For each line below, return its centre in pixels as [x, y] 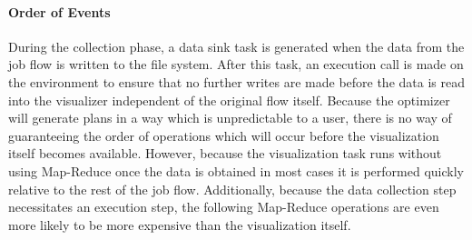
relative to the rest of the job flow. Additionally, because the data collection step [232, 189]
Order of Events [59, 11]
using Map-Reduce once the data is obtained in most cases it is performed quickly [236, 170]
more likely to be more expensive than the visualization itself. [180, 224]
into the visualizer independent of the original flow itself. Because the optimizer [229, 100]
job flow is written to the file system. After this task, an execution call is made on [236, 64]
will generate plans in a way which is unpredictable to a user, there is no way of [230, 118]
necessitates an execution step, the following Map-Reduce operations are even [224, 207]
